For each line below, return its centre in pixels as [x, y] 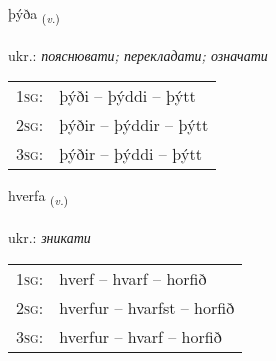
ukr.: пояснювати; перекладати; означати [138, 54]
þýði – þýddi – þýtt [127, 96]
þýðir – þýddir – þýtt [134, 125]
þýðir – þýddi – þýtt [130, 154]
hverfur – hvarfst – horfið [147, 307]
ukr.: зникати [49, 237]
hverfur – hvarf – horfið [140, 336]
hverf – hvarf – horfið [133, 278]
